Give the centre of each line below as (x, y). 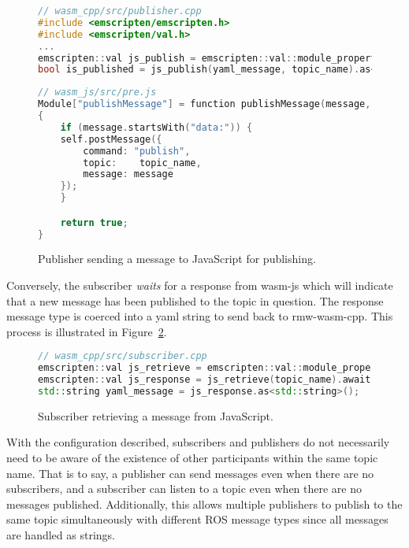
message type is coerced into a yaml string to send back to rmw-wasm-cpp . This (200, 316)
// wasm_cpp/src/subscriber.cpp (123, 356)
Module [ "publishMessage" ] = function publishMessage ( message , (204, 104)
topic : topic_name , (142, 163)
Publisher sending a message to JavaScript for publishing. (177, 259)
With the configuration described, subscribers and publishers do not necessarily (198, 442)
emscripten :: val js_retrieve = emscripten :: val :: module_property (213, 368)
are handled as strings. (61, 535)
